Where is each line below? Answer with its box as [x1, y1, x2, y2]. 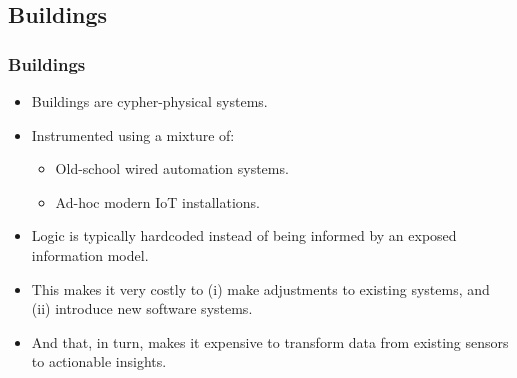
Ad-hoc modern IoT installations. [55, 191, 260, 212]
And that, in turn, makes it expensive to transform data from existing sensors [31, 331, 509, 352]
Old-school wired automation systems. [55, 158, 289, 179]
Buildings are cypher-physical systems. [31, 91, 268, 111]
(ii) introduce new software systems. [31, 298, 253, 319]
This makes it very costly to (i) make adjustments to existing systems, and [31, 278, 490, 299]
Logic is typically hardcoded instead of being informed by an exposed [31, 225, 457, 246]
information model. [31, 244, 149, 265]
